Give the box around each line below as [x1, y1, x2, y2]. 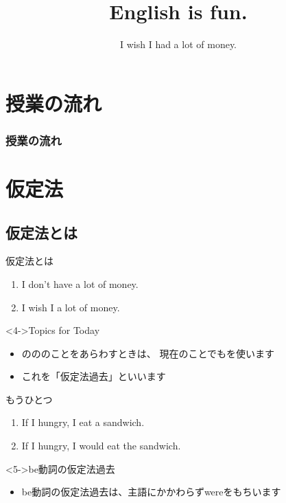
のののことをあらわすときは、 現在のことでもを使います [21, 346, 275, 360]
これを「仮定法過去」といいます [21, 369, 166, 383]
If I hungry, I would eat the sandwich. [21, 438, 181, 453]
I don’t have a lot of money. [21, 276, 139, 291]
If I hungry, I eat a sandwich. [21, 415, 145, 429]
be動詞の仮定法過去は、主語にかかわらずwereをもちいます [21, 484, 281, 499]
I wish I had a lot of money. [119, 37, 237, 52]
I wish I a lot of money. [21, 300, 120, 314]
